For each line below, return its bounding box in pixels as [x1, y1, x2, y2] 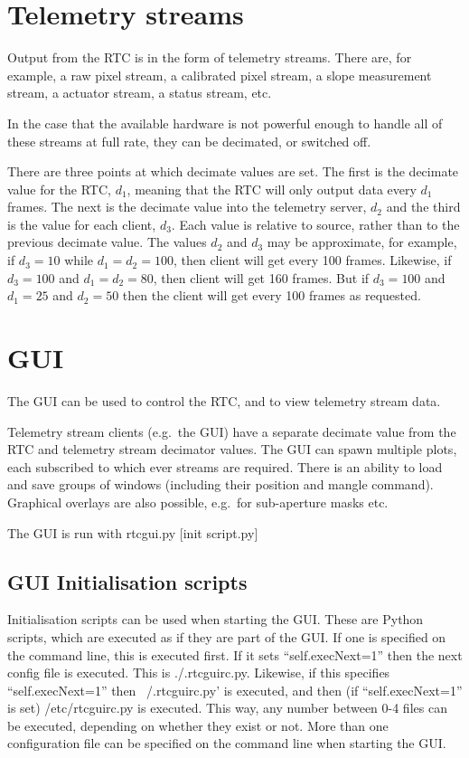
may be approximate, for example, [267, 232, 457, 251]
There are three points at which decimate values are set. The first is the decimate [7, 162, 459, 181]
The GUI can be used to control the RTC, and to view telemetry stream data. [7, 391, 441, 410]
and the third [386, 197, 461, 216]
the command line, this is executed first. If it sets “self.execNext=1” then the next [7, 645, 463, 664]
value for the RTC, [7, 179, 111, 198]
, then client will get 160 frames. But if [153, 268, 370, 287]
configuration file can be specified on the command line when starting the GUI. [7, 734, 446, 753]
